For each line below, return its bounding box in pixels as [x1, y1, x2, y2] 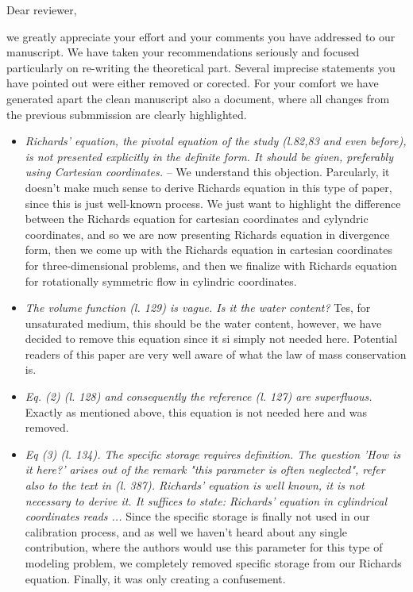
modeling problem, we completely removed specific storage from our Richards [25, 555, 402, 571]
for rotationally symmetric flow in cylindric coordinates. [25, 272, 297, 289]
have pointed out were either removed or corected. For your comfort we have [6, 75, 379, 91]
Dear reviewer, [6, 2, 77, 17]
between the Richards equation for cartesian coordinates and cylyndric [25, 210, 369, 227]
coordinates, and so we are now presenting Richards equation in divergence [25, 225, 390, 242]
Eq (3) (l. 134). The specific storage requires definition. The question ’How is [25, 445, 401, 462]
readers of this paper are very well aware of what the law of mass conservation [25, 345, 407, 362]
